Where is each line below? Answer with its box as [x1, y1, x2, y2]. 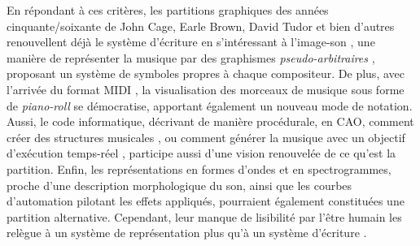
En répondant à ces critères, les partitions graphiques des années [7, 2, 329, 18]
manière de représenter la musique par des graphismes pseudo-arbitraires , [7, 49, 375, 66]
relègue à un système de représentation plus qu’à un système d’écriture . [7, 224, 367, 241]
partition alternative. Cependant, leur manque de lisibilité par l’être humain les [7, 208, 402, 225]
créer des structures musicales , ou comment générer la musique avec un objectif [7, 128, 405, 145]
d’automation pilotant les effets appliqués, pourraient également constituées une [7, 192, 405, 209]
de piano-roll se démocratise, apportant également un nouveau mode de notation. [7, 97, 413, 114]
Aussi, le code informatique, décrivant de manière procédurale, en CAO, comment [7, 113, 414, 130]
